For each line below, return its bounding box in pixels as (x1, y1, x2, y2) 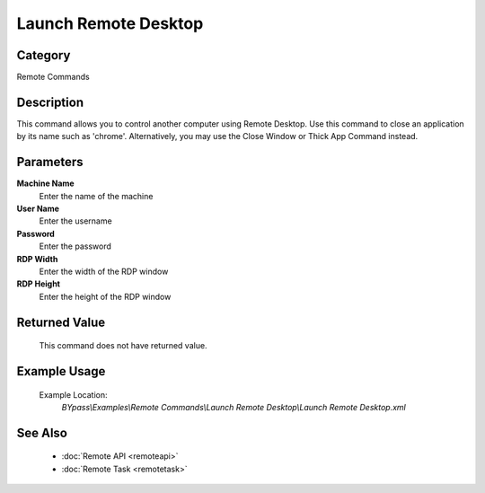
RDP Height (16, 278, 60, 289)
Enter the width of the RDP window (39, 266, 169, 277)
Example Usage (16, 364, 106, 379)
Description (16, 94, 84, 110)
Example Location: (39, 389, 108, 400)
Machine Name (16, 178, 75, 189)
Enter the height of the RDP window (39, 291, 172, 302)
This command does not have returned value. (39, 340, 207, 351)
